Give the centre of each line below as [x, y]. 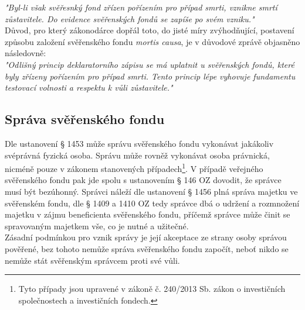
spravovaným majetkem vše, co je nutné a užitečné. [97, 225]
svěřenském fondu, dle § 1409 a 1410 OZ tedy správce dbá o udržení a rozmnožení [152, 203]
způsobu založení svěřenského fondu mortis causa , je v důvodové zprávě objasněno [152, 41]
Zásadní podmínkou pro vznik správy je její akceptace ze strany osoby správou [146, 237]
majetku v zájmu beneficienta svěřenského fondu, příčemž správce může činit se [148, 214]
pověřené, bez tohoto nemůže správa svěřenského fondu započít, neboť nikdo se [147, 248]
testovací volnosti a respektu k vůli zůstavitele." [89, 87]
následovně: [26, 53]
